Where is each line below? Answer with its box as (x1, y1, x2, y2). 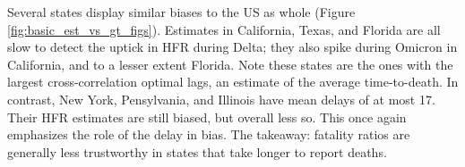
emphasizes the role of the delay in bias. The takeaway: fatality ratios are (7, 125, 410, 144)
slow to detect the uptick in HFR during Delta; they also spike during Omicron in (7, 38, 458, 56)
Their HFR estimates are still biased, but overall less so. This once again (7, 107, 407, 126)
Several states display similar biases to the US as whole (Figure (7, 3, 356, 21)
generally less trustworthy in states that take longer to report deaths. (7, 142, 387, 161)
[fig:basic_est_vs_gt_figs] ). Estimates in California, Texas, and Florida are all (7, 20, 441, 38)
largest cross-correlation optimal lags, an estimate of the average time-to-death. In (7, 72, 459, 91)
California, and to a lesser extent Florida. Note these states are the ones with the (7, 54, 453, 73)
